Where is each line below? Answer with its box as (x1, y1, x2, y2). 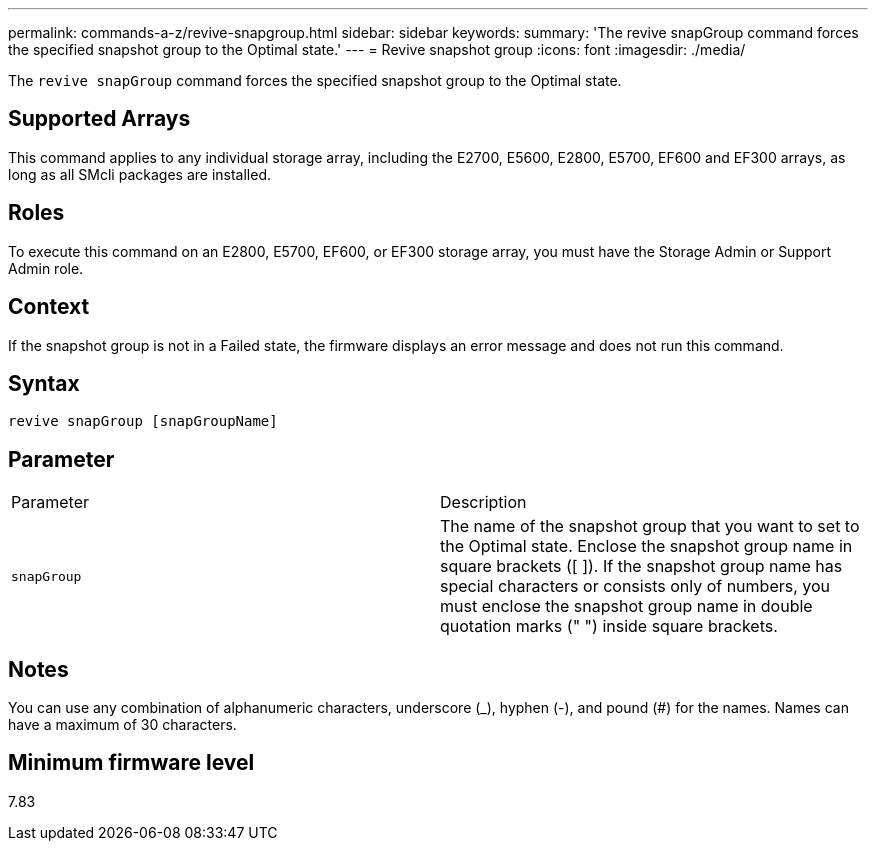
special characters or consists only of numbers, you (440, 576, 831, 597)
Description (440, 492, 527, 513)
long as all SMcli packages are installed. (8, 165, 271, 183)
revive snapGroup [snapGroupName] (8, 413, 278, 430)
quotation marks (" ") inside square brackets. (440, 616, 778, 637)
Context (8, 294, 90, 320)
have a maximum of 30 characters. (8, 716, 237, 734)
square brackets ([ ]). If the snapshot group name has (440, 556, 843, 577)
